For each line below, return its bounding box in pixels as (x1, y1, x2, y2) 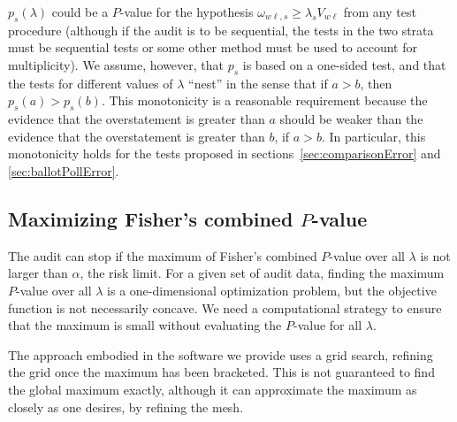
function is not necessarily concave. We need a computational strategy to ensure (8, 298, 442, 317)
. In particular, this (321, 127, 426, 145)
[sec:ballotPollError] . (8, 161, 119, 180)
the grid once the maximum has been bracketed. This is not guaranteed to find (8, 363, 435, 381)
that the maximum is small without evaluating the (8, 316, 282, 334)
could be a (51, 3, 109, 20)
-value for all (293, 316, 362, 334)
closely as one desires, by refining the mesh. (8, 397, 244, 416)
